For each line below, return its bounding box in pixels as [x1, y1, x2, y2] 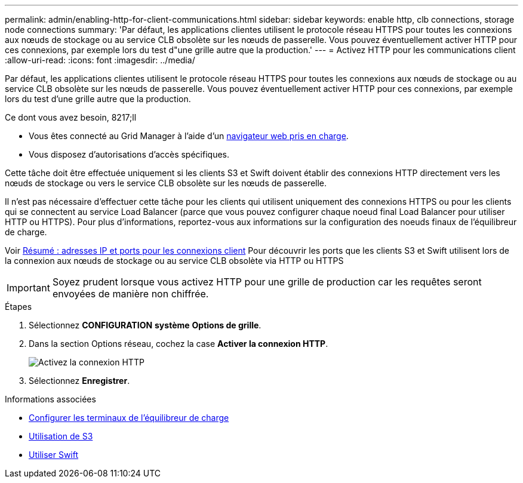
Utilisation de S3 [29, 431, 93, 441]
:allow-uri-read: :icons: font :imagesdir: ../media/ [5, 55, 195, 65]
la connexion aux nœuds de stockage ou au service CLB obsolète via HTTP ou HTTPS [5, 256, 344, 266]
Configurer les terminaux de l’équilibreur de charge [29, 413, 229, 423]
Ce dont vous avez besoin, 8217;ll [5, 112, 137, 122]
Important [7, 282, 50, 294]
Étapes [5, 302, 32, 312]
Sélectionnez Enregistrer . [29, 376, 130, 386]
